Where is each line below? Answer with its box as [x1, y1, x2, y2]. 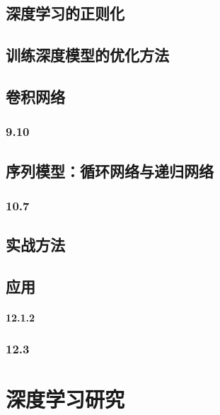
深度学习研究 [6, 384, 125, 413]
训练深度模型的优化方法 [6, 44, 169, 66]
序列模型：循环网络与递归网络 [6, 159, 214, 181]
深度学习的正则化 [6, 2, 125, 24]
